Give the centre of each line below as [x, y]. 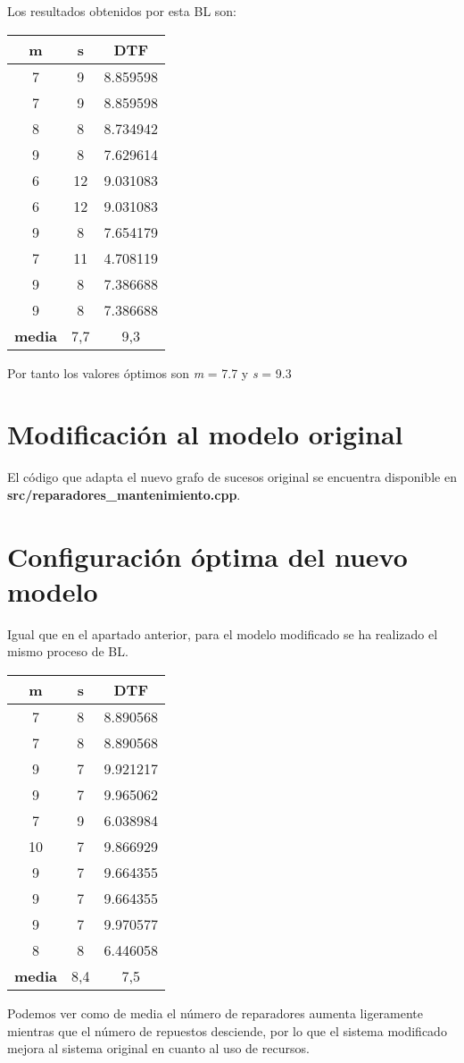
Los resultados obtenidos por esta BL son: [122, 11]
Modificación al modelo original [205, 434]
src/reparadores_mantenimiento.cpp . [124, 494]
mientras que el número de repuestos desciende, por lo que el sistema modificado [227, 1030]
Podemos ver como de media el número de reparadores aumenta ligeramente [215, 1013]
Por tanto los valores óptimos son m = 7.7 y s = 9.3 [149, 372]
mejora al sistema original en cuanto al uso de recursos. [158, 1048]
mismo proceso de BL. [68, 651]
